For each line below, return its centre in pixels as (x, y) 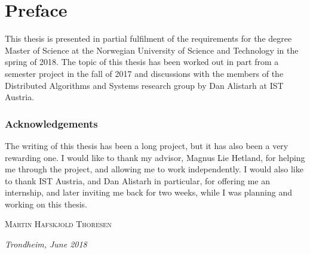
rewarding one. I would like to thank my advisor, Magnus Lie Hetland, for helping (155, 157)
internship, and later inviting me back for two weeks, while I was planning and (149, 192)
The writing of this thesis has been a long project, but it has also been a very (147, 145)
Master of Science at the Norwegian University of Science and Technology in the (152, 50)
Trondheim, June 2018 (46, 244)
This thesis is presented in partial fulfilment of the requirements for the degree (148, 38)
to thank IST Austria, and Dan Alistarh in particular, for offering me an (137, 180)
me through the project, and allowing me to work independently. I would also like (154, 169)
